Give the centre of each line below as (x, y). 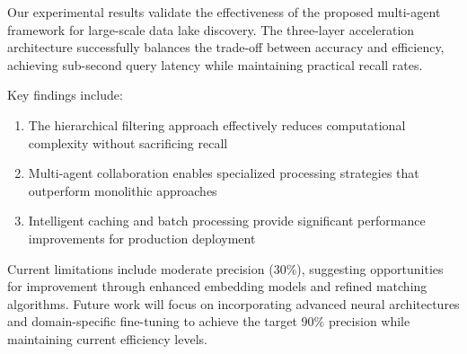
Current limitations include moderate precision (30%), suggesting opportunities (225, 268)
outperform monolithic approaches (123, 190)
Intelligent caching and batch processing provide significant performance (227, 221)
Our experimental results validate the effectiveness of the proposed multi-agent (224, 12)
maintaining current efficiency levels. (107, 338)
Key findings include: (65, 95)
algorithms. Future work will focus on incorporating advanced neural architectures (233, 303)
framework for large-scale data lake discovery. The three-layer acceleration (211, 29)
